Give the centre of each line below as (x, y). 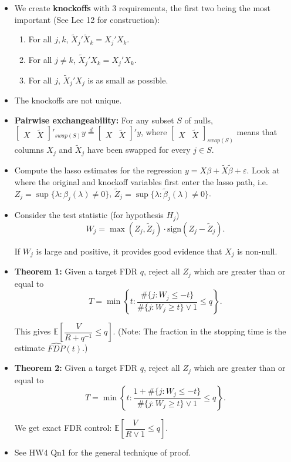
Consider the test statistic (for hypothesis (89, 215)
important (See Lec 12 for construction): (87, 19)
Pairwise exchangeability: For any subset (94, 120)
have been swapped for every (139, 150)
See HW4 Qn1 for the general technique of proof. (103, 452)
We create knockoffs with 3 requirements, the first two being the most (143, 8)
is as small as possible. (128, 80)
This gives (33, 331)
